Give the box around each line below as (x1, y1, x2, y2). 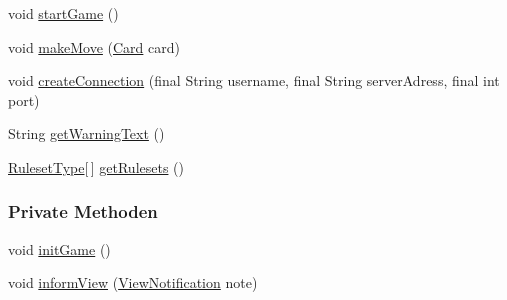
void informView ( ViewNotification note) (8, 272, 258, 293)
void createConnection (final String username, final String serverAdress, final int (8, 70, 500, 91)
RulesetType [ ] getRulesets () (8, 156, 185, 177)
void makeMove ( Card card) (8, 36, 180, 57)
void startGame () (8, 3, 119, 23)
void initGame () (8, 238, 111, 259)
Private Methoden (8, 199, 158, 224)
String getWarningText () (8, 123, 165, 144)
